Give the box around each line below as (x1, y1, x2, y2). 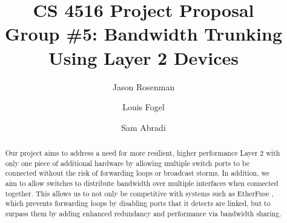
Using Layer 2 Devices (48, 45, 239, 70)
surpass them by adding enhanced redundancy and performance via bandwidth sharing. (5, 208, 282, 219)
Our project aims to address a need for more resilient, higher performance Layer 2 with (5, 148, 280, 158)
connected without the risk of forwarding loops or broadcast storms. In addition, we (5, 168, 270, 178)
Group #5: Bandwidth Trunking (4, 21, 283, 46)
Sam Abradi (121, 121, 166, 133)
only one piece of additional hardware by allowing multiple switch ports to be (5, 158, 250, 168)
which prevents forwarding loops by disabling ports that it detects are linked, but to (5, 198, 271, 208)
